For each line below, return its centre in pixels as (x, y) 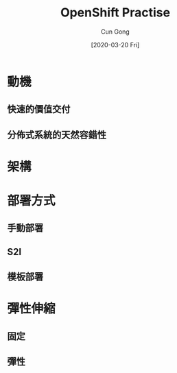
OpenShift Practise (115, 13)
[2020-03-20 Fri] (115, 45)
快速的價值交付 (39, 109)
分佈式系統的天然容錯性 (57, 135)
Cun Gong (115, 32)
